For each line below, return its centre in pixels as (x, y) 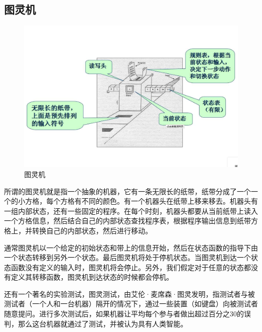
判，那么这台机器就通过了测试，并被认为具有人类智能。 (96, 323)
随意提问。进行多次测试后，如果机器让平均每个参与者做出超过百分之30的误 (127, 314)
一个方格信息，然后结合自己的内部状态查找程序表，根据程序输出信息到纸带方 (131, 221)
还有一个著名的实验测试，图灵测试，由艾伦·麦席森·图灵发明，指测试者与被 (129, 294)
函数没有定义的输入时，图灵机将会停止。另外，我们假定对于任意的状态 (127, 267)
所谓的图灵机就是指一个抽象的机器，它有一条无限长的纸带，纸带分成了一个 (127, 191)
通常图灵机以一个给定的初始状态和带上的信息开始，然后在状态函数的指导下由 (131, 247)
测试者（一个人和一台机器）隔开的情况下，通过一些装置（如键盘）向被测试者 (131, 304)
